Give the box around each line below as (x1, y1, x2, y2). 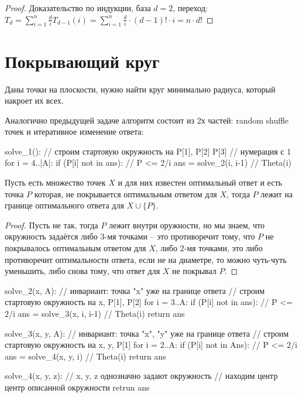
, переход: (173, 2, 208, 13)
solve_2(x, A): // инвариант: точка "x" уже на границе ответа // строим (5, 284, 265, 296)
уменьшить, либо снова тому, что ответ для (5, 265, 160, 277)
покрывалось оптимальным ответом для (5, 242, 146, 254)
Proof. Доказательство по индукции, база (5, 2, 151, 13)
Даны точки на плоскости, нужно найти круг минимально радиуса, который (5, 83, 276, 95)
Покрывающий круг (5, 49, 160, 73)
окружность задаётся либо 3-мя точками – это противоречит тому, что (5, 230, 255, 242)
